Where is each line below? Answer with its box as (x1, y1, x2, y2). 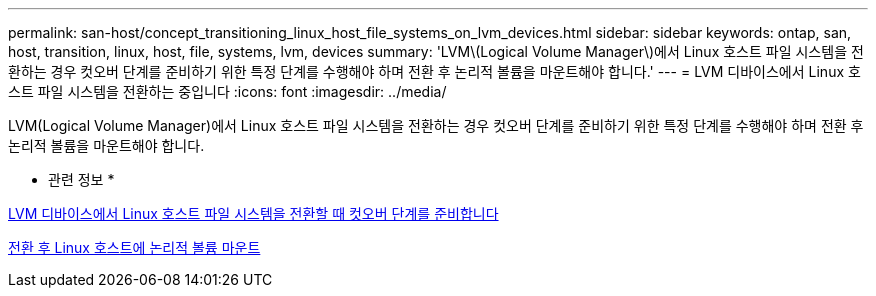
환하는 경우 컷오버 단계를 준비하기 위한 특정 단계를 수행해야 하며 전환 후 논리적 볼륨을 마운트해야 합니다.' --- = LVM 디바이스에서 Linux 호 (8, 63, 861, 80)
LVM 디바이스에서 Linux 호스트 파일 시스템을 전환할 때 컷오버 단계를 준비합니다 (8, 205, 499, 222)
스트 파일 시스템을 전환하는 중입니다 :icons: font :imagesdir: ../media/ (8, 83, 447, 100)
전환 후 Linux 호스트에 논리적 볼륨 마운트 (8, 239, 261, 256)
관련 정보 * (48, 171, 115, 188)
